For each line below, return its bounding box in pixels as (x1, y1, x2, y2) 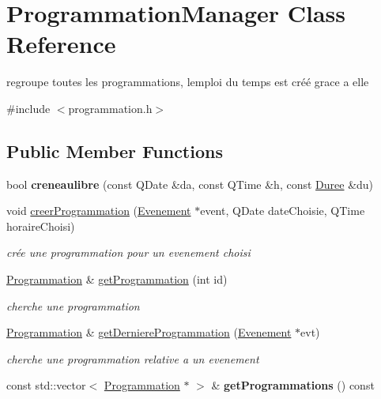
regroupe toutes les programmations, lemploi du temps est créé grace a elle (6, 73, 369, 90)
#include (6, 100, 51, 116)
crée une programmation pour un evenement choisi (6, 244, 251, 261)
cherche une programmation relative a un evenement (6, 350, 259, 367)
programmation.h (68, 100, 153, 116)
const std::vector (6, 377, 86, 393)
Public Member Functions (6, 138, 223, 163)
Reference (6, 28, 116, 60)
